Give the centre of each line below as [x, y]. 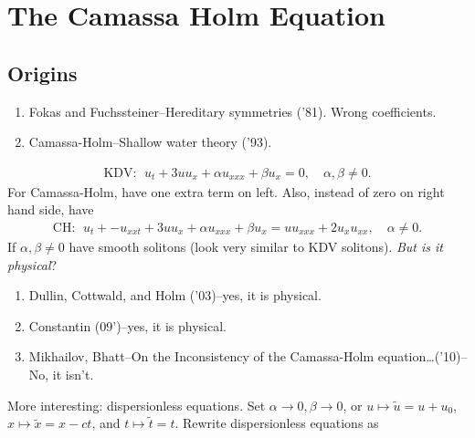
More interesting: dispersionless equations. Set [137, 405]
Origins [42, 73]
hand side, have [51, 209]
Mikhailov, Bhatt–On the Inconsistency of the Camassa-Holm [201, 356]
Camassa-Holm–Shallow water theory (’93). [150, 142]
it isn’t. [73, 374]
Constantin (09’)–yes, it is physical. [127, 325]
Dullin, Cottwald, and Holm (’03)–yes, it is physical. [175, 295]
